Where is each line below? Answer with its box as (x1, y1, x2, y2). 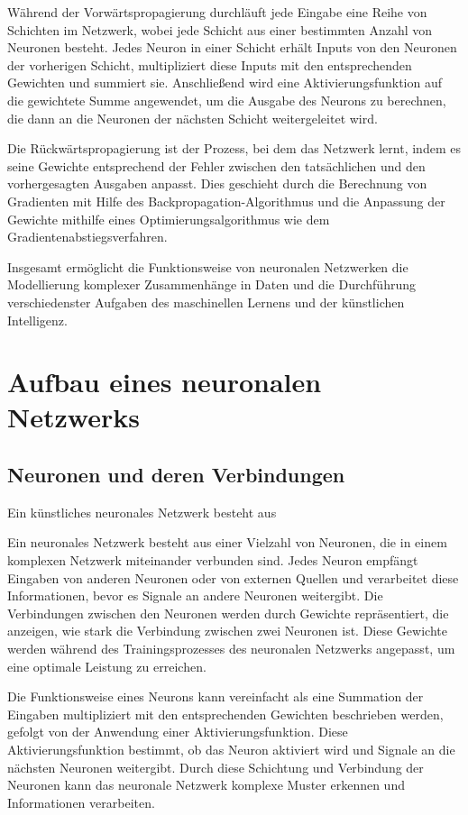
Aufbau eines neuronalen (7, 363, 322, 400)
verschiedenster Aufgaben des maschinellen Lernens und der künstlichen (7, 292, 405, 311)
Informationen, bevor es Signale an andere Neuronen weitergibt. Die (7, 586, 383, 605)
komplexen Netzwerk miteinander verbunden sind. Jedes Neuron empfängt (7, 551, 418, 570)
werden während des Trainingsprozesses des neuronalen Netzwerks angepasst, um (7, 639, 455, 658)
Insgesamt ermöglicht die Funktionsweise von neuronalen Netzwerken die (7, 257, 408, 276)
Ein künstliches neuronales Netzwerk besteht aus (7, 502, 277, 521)
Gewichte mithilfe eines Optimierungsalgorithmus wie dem (7, 209, 330, 228)
